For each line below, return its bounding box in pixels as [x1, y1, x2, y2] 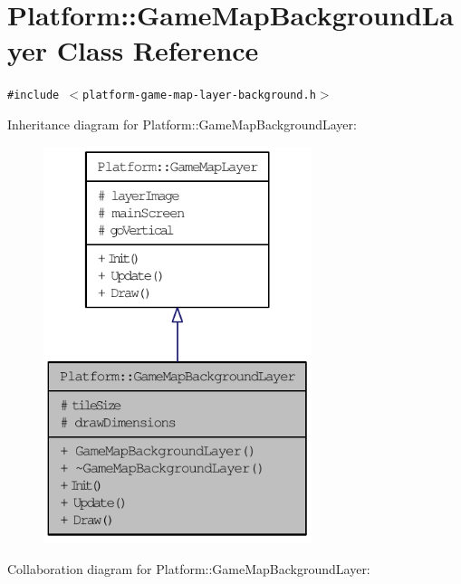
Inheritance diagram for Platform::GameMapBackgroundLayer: [7, 114, 357, 133]
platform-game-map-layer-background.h [82, 89, 316, 102]
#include [7, 89, 60, 102]
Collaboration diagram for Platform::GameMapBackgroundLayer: [7, 559, 370, 578]
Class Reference [56, 32, 259, 69]
